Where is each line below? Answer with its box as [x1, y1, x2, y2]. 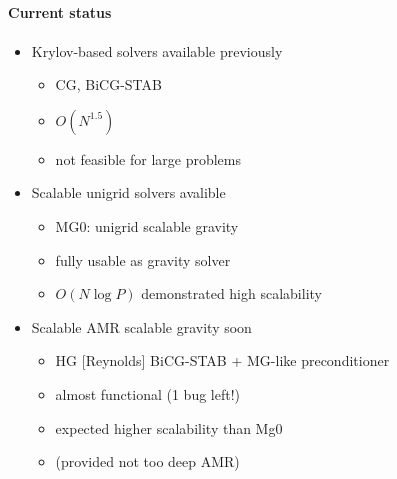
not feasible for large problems [55, 148, 241, 169]
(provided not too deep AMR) [55, 451, 240, 472]
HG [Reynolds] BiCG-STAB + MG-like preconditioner [55, 350, 390, 371]
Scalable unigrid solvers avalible [31, 182, 226, 203]
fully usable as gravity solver [55, 249, 231, 270]
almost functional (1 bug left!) [55, 383, 241, 404]
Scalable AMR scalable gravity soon [31, 316, 252, 337]
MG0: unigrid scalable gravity [55, 215, 239, 236]
